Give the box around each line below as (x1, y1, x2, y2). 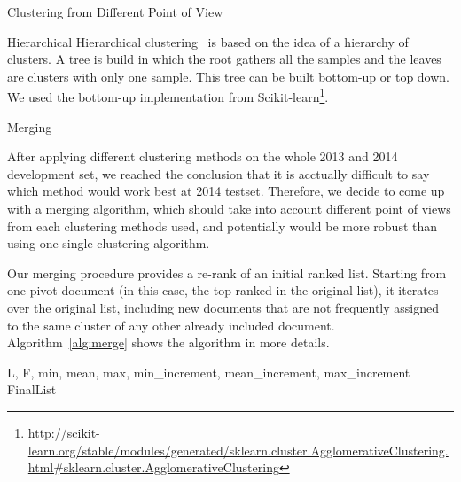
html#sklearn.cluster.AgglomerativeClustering (27, 458, 279, 477)
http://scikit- (27, 423, 100, 441)
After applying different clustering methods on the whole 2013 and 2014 (7, 147, 398, 166)
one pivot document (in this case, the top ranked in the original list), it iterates (7, 281, 439, 299)
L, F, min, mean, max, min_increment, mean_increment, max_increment (7, 362, 410, 381)
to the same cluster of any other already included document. (7, 315, 335, 334)
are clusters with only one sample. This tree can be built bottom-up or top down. (7, 66, 450, 85)
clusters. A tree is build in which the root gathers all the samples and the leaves (7, 50, 441, 68)
